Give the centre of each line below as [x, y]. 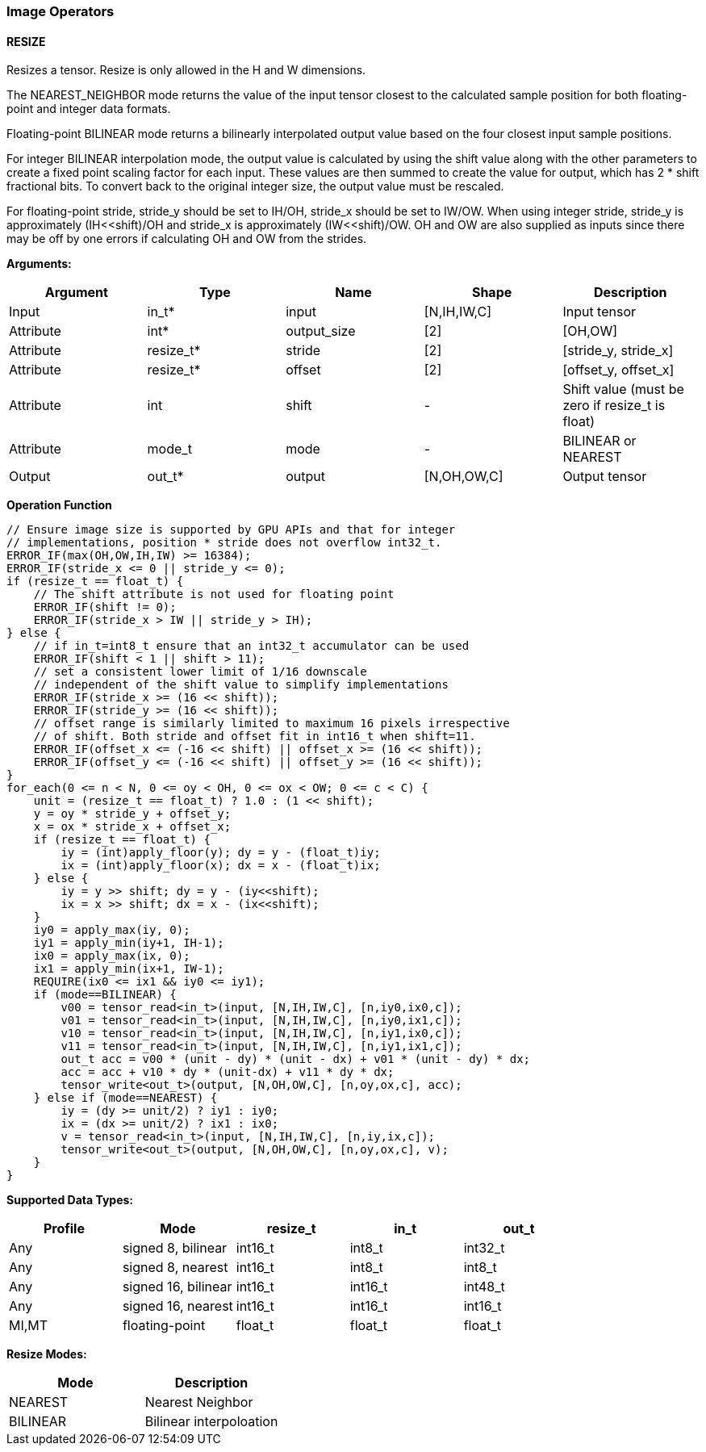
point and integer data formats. [89, 109]
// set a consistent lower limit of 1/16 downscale [200, 672]
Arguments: [39, 264]
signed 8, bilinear [175, 1248]
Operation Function [59, 505]
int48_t [484, 1287]
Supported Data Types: [70, 1200]
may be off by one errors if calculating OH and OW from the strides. [187, 239]
